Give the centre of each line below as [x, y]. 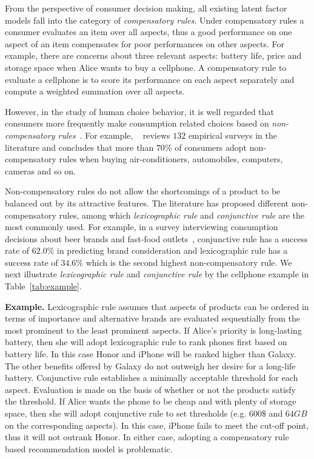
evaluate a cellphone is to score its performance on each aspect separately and [150, 79]
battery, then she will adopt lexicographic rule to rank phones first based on [146, 342]
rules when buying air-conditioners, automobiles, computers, [171, 159]
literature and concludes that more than [79, 147]
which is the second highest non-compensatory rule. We [189, 262]
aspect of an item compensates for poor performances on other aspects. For [145, 43]
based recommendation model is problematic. [89, 448]
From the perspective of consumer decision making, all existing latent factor [146, 8]
